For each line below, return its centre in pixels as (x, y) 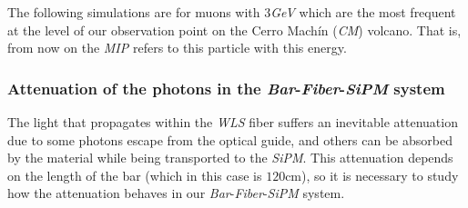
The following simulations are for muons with (134, 12)
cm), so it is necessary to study (372, 175)
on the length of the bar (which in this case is (135, 175)
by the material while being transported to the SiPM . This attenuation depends (230, 158)
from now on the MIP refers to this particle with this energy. (177, 48)
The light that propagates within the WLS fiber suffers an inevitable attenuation (233, 122)
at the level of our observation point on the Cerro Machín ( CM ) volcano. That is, (234, 30)
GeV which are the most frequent (363, 12)
